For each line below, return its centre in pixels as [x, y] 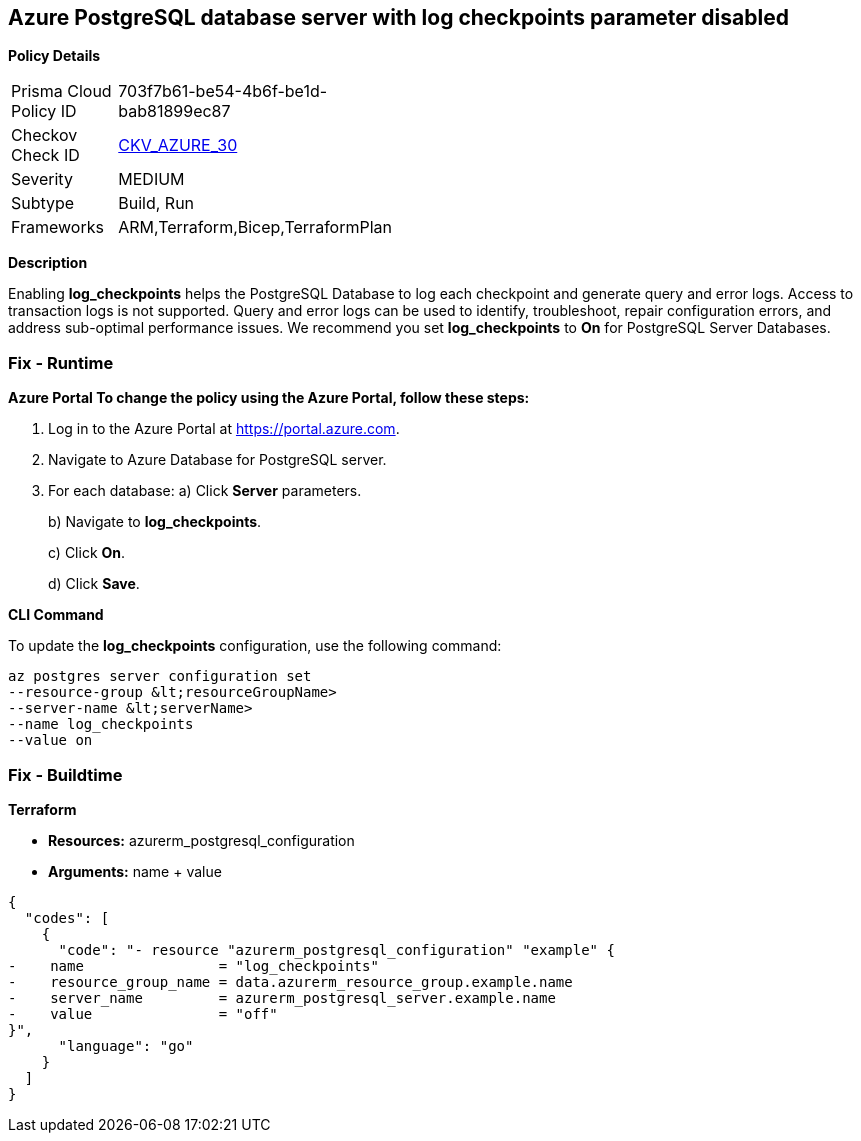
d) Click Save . [94, 584]
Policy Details [54, 56]
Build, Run [156, 203]
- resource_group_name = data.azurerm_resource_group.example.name [290, 981]
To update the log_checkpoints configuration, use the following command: [255, 646]
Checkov [44, 135]
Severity [42, 179]
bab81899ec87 [174, 111]
